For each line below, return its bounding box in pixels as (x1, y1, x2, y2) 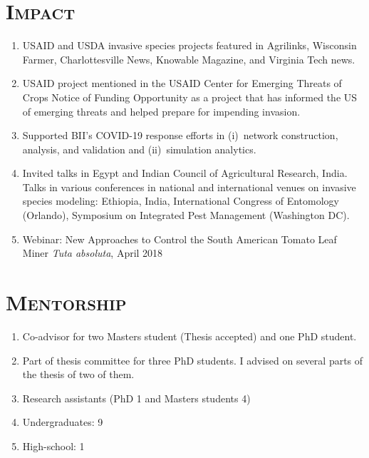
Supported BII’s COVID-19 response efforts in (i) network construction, (22, 128, 338, 143)
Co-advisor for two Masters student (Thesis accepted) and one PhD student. (22, 328, 357, 343)
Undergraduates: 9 (22, 414, 103, 429)
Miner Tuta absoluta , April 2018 (22, 245, 163, 260)
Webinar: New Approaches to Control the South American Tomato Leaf (22, 231, 337, 246)
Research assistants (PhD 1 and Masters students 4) (22, 390, 251, 405)
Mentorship (6, 287, 127, 317)
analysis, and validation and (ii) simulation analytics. (22, 141, 256, 156)
